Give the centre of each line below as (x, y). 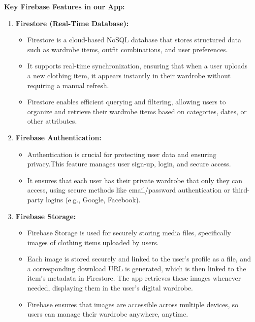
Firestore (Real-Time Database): (72, 23)
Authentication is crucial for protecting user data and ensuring (122, 154)
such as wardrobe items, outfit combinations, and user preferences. (127, 49)
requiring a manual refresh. (68, 85)
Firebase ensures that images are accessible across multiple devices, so (133, 304)
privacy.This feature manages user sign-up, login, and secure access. (129, 164)
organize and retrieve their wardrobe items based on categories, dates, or (137, 111)
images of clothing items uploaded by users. (93, 242)
